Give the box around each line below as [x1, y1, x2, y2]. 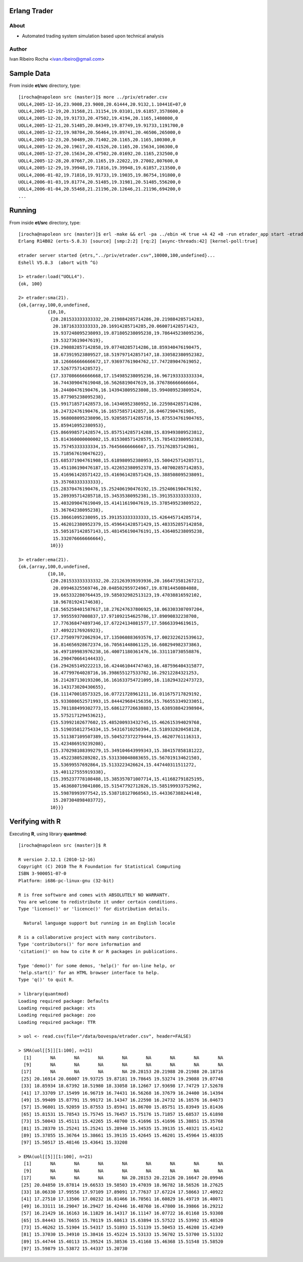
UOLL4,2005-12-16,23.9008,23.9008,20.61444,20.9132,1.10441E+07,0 [18, 101, 186, 107]
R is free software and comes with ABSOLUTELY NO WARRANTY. [18, 892, 170, 897]
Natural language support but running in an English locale [23, 920, 176, 926]
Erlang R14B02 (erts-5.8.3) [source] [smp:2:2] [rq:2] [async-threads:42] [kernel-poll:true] [18, 238, 258, 244]
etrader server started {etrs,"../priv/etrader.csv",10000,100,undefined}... [18, 253, 216, 258]
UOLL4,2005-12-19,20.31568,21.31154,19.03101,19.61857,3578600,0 [18, 108, 184, 114]
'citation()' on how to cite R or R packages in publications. [18, 949, 178, 954]
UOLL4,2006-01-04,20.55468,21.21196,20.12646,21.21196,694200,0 [18, 186, 181, 192]
